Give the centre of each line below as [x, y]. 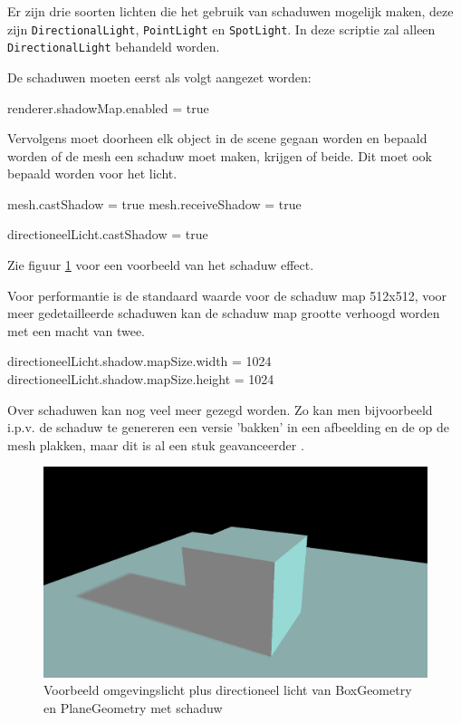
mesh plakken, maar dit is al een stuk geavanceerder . [156, 444]
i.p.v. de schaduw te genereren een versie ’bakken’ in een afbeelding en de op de [228, 427]
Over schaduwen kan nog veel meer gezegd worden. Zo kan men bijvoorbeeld [220, 409]
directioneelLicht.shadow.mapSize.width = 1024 [139, 361]
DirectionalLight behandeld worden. [114, 47]
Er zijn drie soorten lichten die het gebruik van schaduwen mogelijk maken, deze [230, 11]
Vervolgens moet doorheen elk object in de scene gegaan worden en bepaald [217, 138]
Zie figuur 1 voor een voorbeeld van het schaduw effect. [161, 265]
